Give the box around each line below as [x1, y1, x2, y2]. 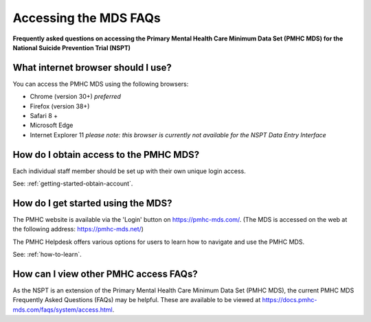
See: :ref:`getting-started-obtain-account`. [12, 179, 133, 188]
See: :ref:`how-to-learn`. [12, 251, 82, 259]
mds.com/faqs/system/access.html [12, 306, 113, 314]
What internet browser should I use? [12, 62, 172, 73]
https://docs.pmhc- [262, 296, 317, 304]
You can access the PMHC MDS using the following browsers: [12, 80, 189, 88]
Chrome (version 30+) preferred [30, 93, 122, 101]
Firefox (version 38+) [30, 102, 90, 110]
